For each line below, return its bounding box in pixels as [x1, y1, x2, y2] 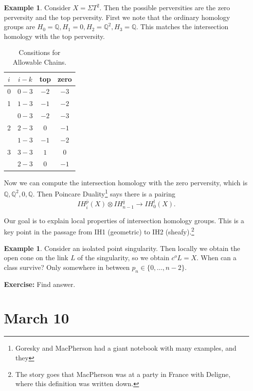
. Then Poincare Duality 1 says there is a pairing [33, 187, 176, 198]
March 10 [4, 307, 69, 327]
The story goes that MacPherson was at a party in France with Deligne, [15, 369, 231, 379]
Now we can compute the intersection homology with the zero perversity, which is [4, 177, 248, 187]
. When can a [197, 252, 237, 263]
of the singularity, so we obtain [77, 252, 169, 263]
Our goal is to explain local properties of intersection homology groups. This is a [4, 215, 244, 225]
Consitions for [18, 47, 60, 57]
